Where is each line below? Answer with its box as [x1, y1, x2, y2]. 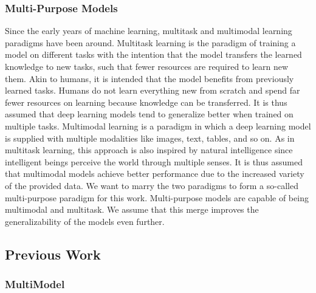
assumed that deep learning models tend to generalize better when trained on [5, 108, 294, 120]
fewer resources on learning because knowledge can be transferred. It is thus [5, 95, 287, 108]
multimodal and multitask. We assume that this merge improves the [5, 203, 259, 216]
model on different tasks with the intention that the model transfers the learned [5, 48, 302, 61]
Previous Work [5, 244, 101, 263]
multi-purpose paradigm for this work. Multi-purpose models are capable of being [5, 191, 309, 204]
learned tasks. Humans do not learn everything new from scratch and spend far [5, 84, 300, 97]
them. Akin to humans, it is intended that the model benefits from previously [5, 72, 294, 84]
